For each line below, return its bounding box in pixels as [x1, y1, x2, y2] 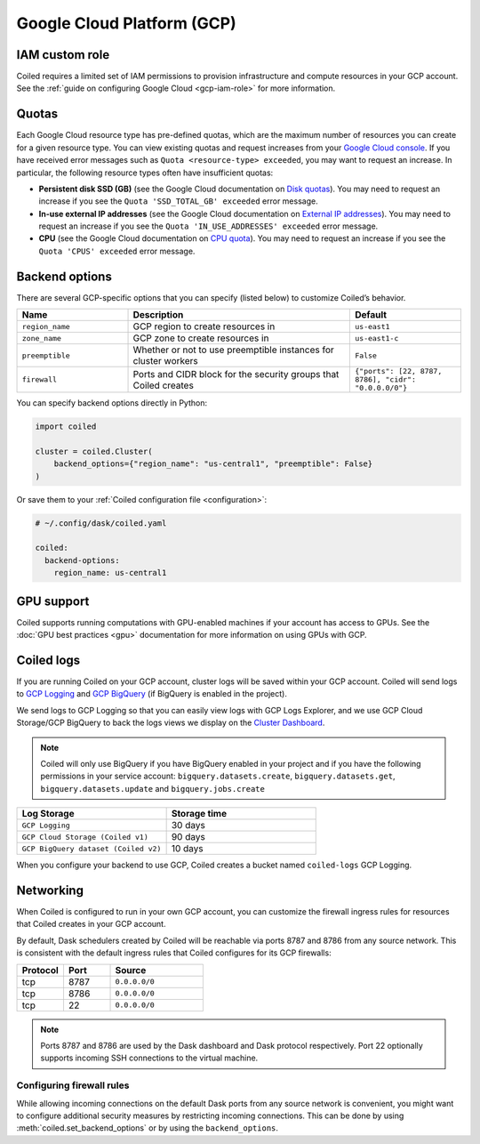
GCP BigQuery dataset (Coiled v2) [21, 843, 162, 853]
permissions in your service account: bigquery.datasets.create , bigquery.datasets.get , [40, 770, 396, 782]
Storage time [171, 808, 227, 820]
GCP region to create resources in [132, 320, 276, 333]
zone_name [21, 334, 62, 342]
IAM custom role [16, 47, 110, 62]
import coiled [35, 422, 97, 431]
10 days [171, 842, 204, 855]
